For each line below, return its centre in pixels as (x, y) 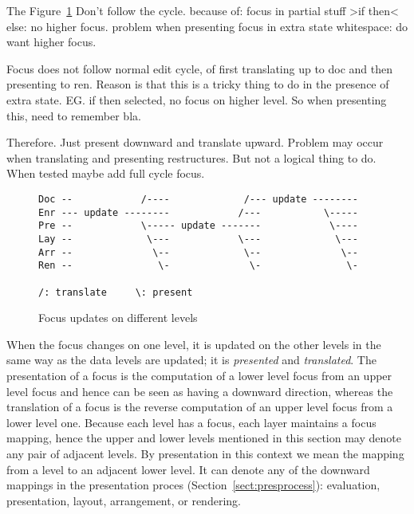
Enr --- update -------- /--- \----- (198, 212)
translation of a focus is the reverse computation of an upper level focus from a (200, 407)
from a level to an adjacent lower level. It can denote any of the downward (188, 469)
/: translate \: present (116, 292)
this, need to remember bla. (74, 115)
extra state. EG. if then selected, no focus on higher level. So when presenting (197, 99)
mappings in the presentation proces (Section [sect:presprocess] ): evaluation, (193, 485)
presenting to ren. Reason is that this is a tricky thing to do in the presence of (198, 84)
